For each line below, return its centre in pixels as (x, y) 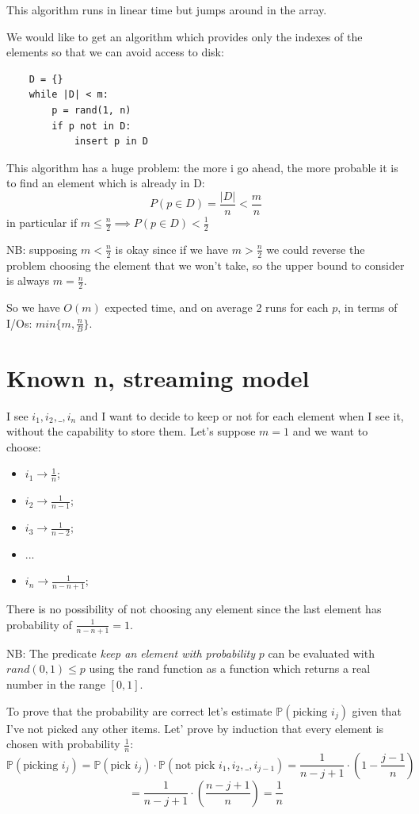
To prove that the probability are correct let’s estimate (139, 710)
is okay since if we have (172, 249)
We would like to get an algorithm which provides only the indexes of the (185, 36)
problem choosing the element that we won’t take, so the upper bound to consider (206, 265)
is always (28, 280)
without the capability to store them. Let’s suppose (131, 431)
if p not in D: (91, 126)
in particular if (42, 222)
